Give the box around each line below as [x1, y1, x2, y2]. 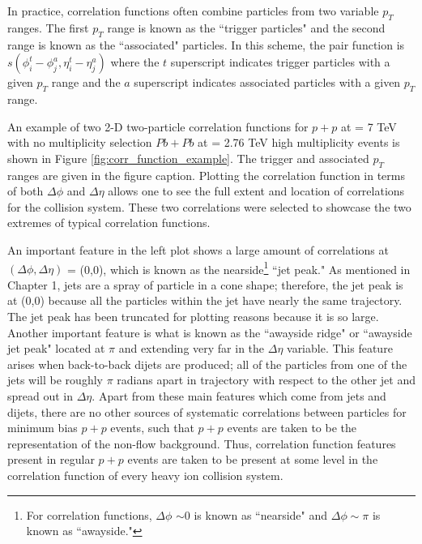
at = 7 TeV [340, 118, 397, 135]
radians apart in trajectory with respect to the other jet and [117, 371, 416, 388]
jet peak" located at [7, 340, 105, 357]
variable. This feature [287, 340, 393, 357]
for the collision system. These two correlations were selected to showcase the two [7, 198, 411, 215]
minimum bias [7, 419, 78, 436]
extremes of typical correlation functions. [7, 214, 211, 231]
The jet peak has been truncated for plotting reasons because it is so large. [7, 307, 379, 324]
